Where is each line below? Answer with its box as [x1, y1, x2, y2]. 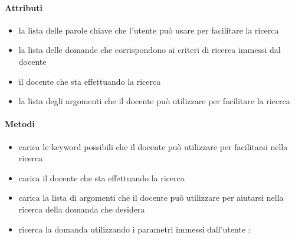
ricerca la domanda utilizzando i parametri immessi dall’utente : [18, 223, 251, 235]
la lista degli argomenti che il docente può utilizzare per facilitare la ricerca [18, 95, 290, 107]
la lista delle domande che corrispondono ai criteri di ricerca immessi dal [18, 44, 281, 56]
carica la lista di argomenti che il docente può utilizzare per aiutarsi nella [18, 191, 284, 204]
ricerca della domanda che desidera [18, 203, 145, 215]
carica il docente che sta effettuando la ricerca [18, 171, 185, 184]
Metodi [5, 118, 35, 130]
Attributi [5, 1, 42, 14]
